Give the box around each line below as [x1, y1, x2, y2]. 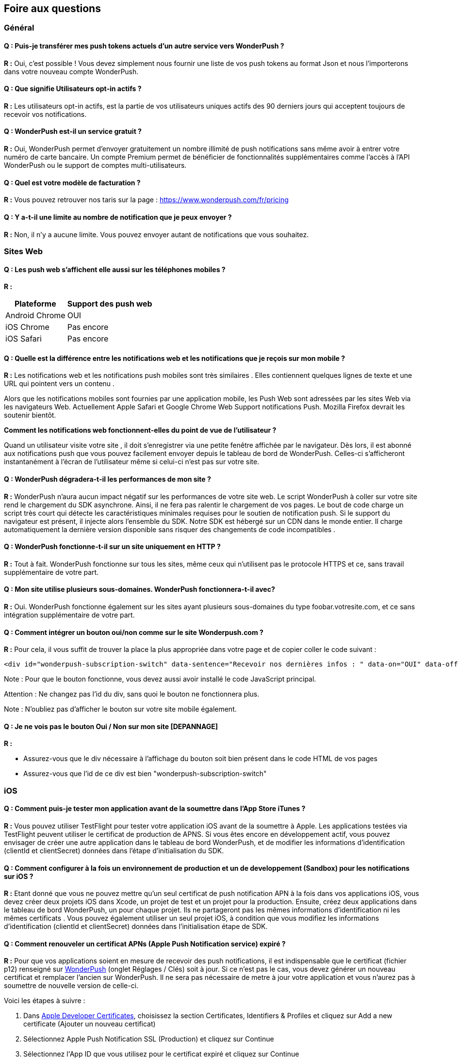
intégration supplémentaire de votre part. [4, 610, 135, 619]
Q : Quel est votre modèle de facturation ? [4, 178, 141, 187]
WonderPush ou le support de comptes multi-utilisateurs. [4, 161, 187, 170]
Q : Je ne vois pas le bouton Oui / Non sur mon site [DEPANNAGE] [4, 722, 218, 731]
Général [4, 23, 34, 33]
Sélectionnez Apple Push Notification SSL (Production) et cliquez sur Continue [23, 1035, 274, 1043]
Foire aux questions [4, 2, 101, 15]
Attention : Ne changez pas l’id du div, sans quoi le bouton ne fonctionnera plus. [4, 690, 260, 699]
